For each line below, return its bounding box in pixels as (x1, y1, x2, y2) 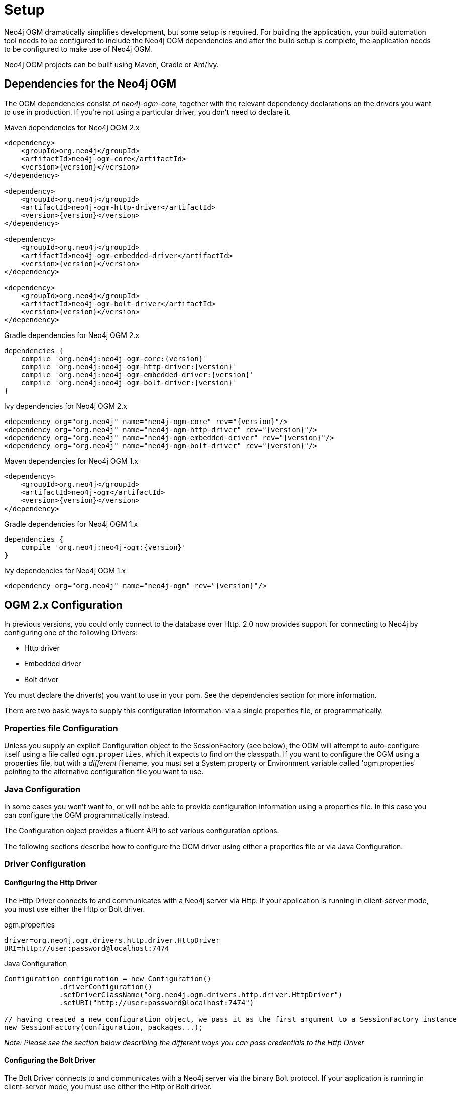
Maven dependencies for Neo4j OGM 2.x (4, 123, 140, 132)
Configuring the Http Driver (4, 878, 97, 887)
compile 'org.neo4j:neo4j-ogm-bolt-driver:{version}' (21, 378, 237, 387)
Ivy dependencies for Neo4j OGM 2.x (4, 401, 127, 410)
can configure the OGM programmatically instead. (4, 810, 170, 819)
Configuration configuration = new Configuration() (4, 974, 212, 983)
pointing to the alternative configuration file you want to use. (4, 767, 204, 776)
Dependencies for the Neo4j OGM (4, 77, 176, 91)
